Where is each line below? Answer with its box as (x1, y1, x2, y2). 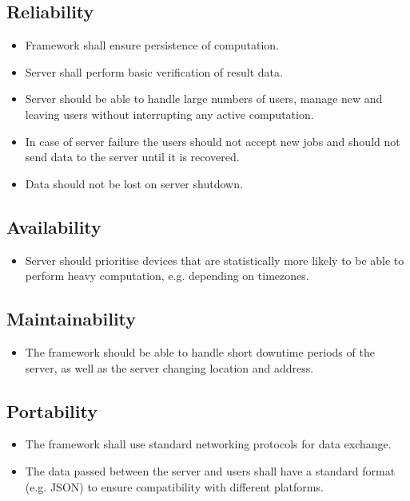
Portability (6, 398, 98, 423)
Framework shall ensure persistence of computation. (25, 37, 280, 53)
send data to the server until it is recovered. (25, 148, 240, 165)
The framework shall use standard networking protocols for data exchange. (25, 436, 392, 452)
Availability (6, 214, 102, 239)
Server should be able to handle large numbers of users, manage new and (25, 90, 383, 107)
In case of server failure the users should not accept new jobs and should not (25, 132, 400, 149)
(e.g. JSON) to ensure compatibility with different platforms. (25, 478, 324, 495)
